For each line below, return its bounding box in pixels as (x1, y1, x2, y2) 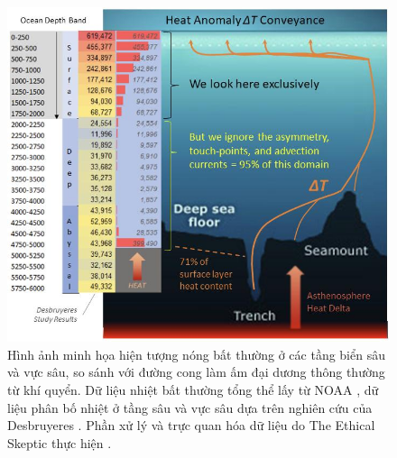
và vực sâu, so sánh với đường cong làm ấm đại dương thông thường (7, 362, 385, 381)
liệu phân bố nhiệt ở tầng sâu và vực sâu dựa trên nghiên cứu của (7, 398, 373, 417)
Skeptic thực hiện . (7, 433, 112, 452)
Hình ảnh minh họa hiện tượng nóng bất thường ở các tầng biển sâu (7, 344, 385, 363)
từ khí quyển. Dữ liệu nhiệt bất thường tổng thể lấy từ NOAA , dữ (7, 380, 379, 398)
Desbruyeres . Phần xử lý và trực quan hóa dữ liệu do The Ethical (7, 416, 375, 435)
